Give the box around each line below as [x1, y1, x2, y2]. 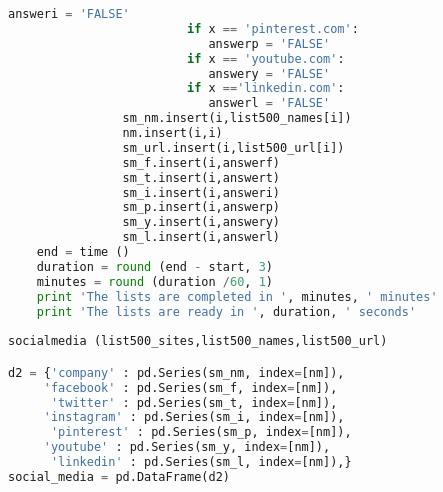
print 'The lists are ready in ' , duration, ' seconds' [36, 304, 417, 319]
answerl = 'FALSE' [208, 96, 331, 111]
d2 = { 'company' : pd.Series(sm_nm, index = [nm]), [8, 365, 345, 380]
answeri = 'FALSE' [8, 7, 130, 21]
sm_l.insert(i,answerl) [122, 230, 281, 245]
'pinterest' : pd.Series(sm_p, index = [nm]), [50, 425, 352, 440]
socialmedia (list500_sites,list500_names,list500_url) [8, 334, 388, 349]
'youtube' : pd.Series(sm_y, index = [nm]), [43, 440, 331, 455]
